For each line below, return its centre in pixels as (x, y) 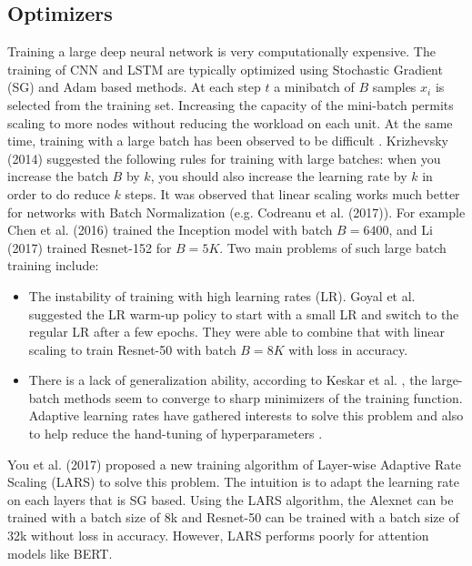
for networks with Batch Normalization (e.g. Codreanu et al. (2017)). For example (236, 212)
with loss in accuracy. (348, 349)
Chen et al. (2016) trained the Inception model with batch (170, 230)
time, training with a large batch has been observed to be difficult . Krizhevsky (228, 141)
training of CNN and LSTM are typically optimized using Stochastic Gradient (225, 69)
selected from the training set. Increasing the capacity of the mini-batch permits (231, 104)
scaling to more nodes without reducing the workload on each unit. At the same (230, 122)
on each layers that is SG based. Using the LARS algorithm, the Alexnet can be (231, 499)
